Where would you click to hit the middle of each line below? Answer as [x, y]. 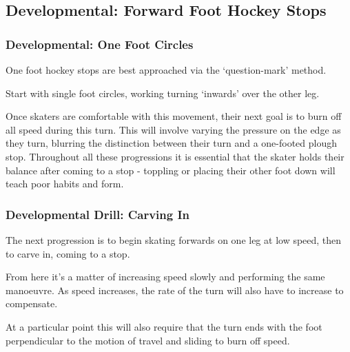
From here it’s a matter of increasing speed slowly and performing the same [165, 277]
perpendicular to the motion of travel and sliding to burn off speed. [148, 340]
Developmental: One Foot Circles [100, 44]
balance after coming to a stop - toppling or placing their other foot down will [171, 170]
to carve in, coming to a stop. [68, 253]
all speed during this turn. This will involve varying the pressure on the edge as [173, 129]
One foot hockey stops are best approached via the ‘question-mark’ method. [166, 70]
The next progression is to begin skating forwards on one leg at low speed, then [174, 239]
